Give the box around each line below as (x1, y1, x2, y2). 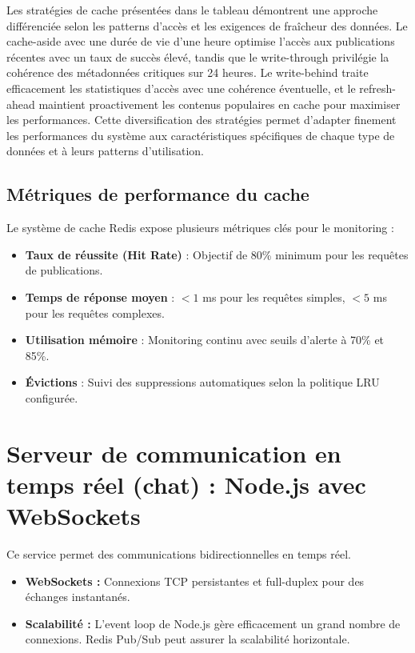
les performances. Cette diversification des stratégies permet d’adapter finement (6, 111, 397, 128)
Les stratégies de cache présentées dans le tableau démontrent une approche (6, 2, 378, 18)
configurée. (25, 389, 78, 406)
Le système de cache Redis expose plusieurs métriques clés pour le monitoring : (6, 219, 394, 236)
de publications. (25, 262, 103, 278)
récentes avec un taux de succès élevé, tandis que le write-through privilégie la (6, 48, 389, 65)
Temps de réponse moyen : (25, 288, 175, 305)
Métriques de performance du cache (6, 182, 309, 206)
